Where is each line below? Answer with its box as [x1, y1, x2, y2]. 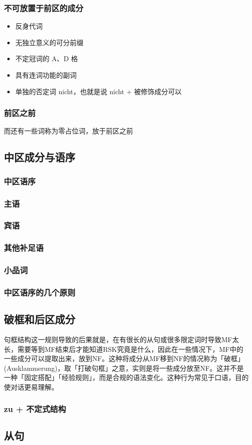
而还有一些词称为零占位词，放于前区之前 [4, 126, 133, 136]
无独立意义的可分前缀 [15, 37, 84, 47]
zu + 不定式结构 [4, 402, 66, 414]
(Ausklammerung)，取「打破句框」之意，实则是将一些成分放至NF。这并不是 [4, 363, 244, 373]
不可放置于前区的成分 [4, 1, 84, 14]
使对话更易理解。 [4, 382, 58, 392]
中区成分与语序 [4, 149, 75, 165]
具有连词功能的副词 [15, 70, 77, 80]
